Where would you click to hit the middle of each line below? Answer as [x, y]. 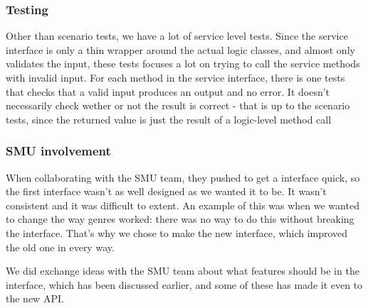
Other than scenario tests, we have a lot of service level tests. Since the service [177, 36]
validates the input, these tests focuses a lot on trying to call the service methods [183, 64]
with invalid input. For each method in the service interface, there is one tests [175, 77]
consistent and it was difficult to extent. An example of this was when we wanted [183, 205]
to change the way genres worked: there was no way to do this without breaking [180, 219]
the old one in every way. [60, 247]
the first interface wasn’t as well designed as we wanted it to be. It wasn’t [166, 191]
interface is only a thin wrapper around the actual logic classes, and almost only [180, 49]
